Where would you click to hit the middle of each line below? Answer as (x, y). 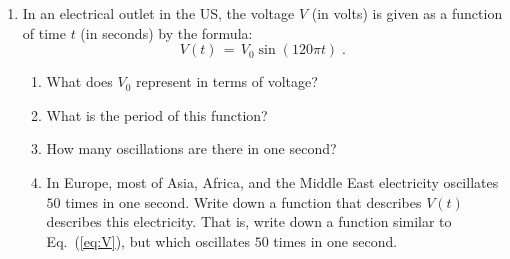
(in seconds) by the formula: (166, 32)
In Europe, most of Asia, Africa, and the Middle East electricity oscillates (272, 181)
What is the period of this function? (157, 114)
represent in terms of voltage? (226, 81)
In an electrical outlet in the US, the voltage (158, 13)
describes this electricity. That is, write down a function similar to (249, 221)
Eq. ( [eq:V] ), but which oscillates (148, 240)
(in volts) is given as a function (407, 13)
